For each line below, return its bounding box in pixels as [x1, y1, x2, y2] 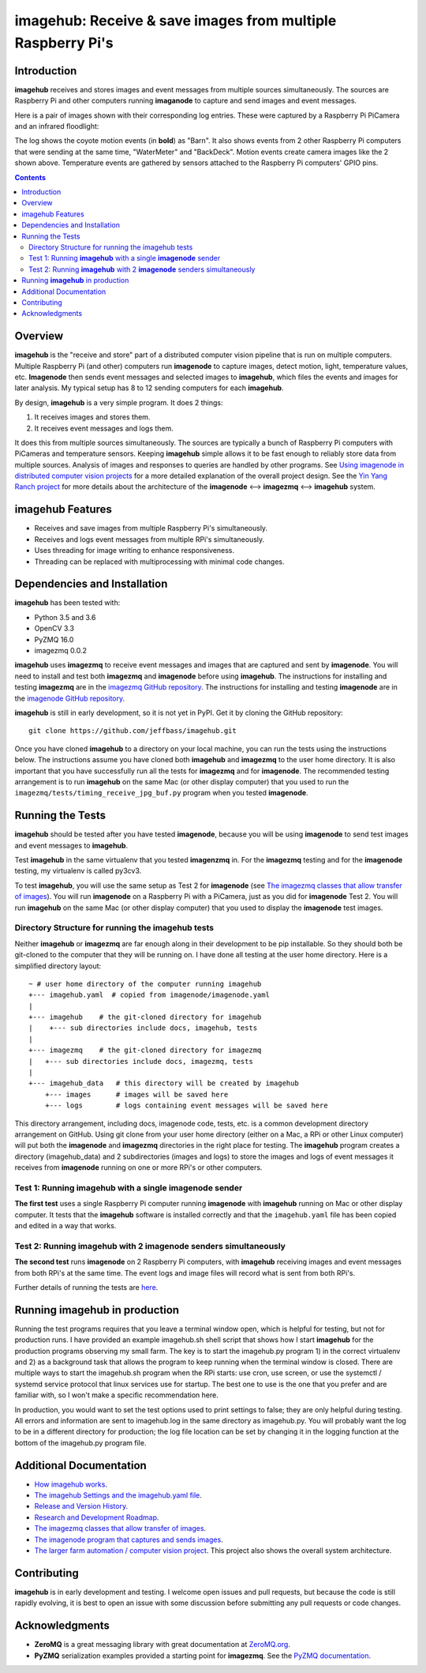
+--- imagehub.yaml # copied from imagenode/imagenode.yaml [28, 991, 270, 999]
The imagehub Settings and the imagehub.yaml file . [34, 1491, 203, 1500]
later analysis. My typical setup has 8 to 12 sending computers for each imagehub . [14, 383, 284, 393]
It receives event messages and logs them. [34, 423, 174, 433]
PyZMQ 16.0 [34, 634, 74, 644]
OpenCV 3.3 [34, 624, 75, 633]
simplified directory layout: [14, 961, 102, 971]
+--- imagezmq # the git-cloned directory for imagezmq [28, 1046, 262, 1055]
